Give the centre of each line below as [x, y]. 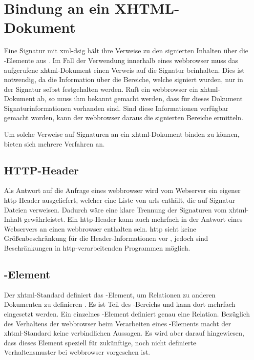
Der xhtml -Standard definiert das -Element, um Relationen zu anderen [110, 294]
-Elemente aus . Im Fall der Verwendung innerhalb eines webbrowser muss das [121, 60]
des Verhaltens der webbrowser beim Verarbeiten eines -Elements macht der [117, 323]
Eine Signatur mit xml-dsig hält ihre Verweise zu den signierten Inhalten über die [126, 51]
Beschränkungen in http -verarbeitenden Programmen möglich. [97, 248]
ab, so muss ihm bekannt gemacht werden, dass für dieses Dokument [140, 98]
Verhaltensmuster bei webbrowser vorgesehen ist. [77, 352]
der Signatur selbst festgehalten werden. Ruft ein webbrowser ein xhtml [111, 89]
